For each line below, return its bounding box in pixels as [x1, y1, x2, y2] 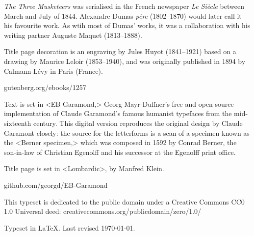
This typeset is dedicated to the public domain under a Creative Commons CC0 [4, 196, 245, 206]
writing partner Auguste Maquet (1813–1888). [4, 29, 142, 40]
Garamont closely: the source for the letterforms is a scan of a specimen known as [4, 127, 250, 138]
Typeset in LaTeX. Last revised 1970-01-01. [4, 222, 135, 233]
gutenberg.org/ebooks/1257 [4, 82, 86, 92]
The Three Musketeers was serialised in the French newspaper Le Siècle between [4, 1, 244, 11]
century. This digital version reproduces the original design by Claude [33, 118, 243, 128]
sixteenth [4, 118, 31, 128]
